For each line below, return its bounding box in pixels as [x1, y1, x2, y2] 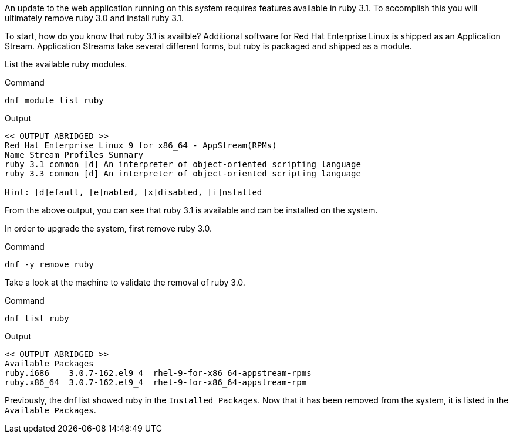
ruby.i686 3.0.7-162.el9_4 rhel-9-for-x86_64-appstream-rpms [5, 368, 312, 378]
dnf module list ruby [5, 96, 104, 105]
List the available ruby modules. [5, 59, 127, 69]
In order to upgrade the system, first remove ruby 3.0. [5, 223, 212, 233]
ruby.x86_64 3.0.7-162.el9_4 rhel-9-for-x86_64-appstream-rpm [5, 378, 307, 387]
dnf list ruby [5, 314, 69, 323]
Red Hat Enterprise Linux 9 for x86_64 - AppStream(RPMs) [5, 141, 277, 150]
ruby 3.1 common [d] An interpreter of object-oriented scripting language [5, 159, 361, 169]
